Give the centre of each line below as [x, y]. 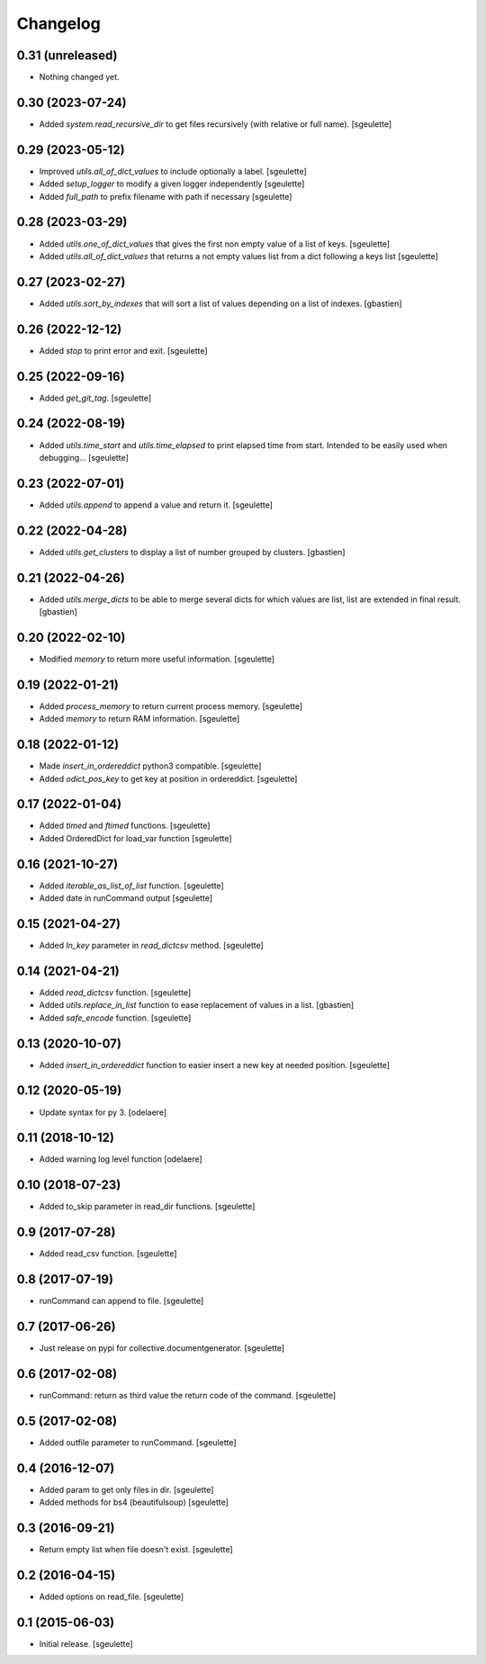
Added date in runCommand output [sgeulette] [126, 898]
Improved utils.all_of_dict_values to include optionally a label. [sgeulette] [173, 171]
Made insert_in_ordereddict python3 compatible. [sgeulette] [150, 766]
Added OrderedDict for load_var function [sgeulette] [136, 838]
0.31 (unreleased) [67, 55]
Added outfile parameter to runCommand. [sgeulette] [138, 1442]
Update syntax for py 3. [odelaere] [103, 1112]
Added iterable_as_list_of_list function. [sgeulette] [131, 886]
